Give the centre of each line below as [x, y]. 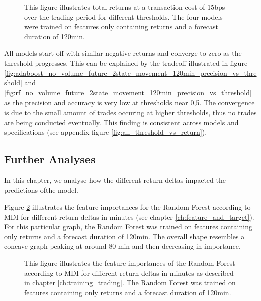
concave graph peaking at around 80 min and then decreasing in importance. [122, 246]
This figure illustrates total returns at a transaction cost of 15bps [125, 7]
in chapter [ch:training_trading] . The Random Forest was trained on [130, 283]
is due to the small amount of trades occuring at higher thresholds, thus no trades [130, 112]
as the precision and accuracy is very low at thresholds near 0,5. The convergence [129, 102]
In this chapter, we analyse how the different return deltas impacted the [115, 180]
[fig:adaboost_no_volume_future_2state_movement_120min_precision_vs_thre [130, 73]
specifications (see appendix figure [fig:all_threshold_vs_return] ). [106, 132]
